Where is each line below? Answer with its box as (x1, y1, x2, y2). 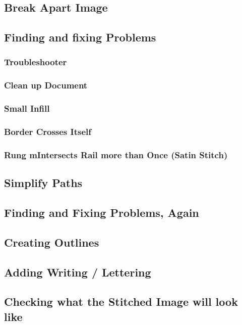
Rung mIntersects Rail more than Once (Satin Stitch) (4, 148, 228, 161)
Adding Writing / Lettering (4, 264, 151, 280)
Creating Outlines (4, 234, 99, 250)
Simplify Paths (4, 175, 83, 191)
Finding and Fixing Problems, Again (4, 204, 199, 220)
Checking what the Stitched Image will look (4, 294, 238, 309)
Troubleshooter (4, 56, 67, 68)
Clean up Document (4, 79, 88, 91)
